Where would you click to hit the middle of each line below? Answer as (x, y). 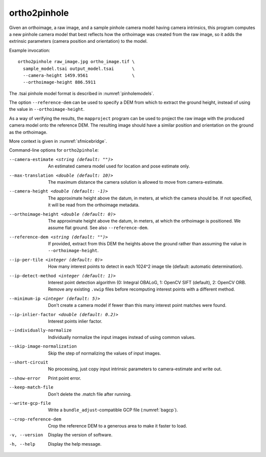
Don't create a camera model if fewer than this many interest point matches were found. (137, 305)
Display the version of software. (80, 435)
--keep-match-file (31, 387)
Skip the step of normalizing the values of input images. (104, 353)
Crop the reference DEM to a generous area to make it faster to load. (117, 426)
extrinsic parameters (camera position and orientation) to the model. (78, 41)
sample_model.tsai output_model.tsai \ (79, 68)
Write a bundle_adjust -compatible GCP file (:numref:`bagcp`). (113, 410)
